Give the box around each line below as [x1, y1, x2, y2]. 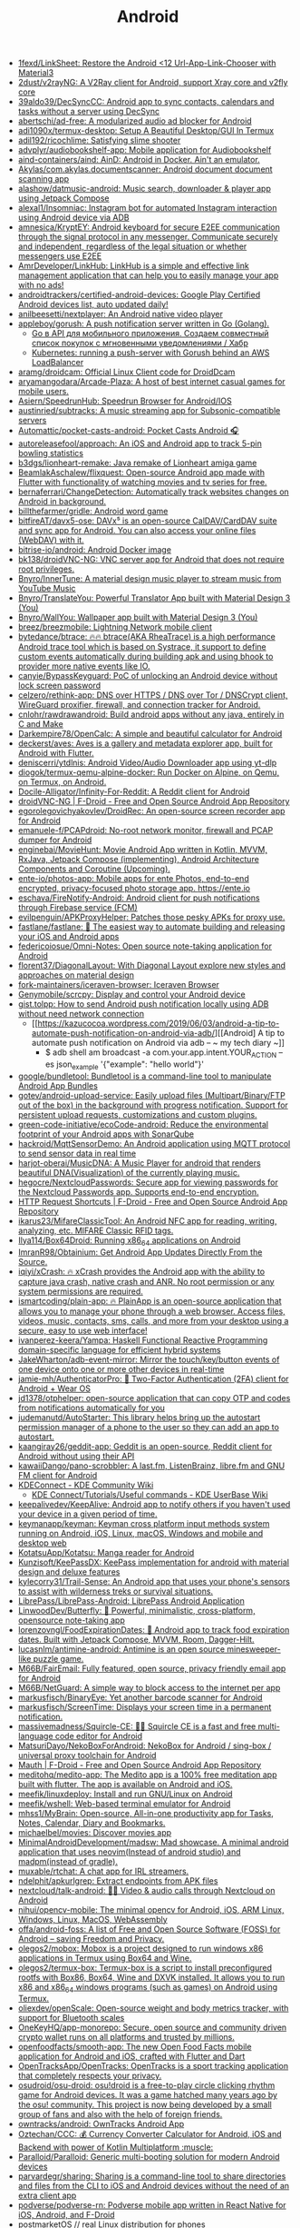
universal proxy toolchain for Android [17, 1749, 157, 1760]
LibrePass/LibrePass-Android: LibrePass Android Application [17, 1595, 245, 1606]
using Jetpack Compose [17, 193, 110, 204]
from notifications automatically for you [17, 1402, 166, 1413]
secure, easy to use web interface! [17, 1325, 148, 1336]
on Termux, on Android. [17, 777, 107, 788]
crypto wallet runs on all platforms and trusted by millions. [17, 2032, 236, 2043]
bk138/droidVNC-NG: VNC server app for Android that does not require [17, 554, 285, 565]
